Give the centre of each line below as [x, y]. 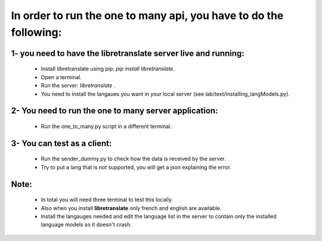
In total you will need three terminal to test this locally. [107, 200]
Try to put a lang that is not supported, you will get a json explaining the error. [136, 167]
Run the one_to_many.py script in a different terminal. [106, 126]
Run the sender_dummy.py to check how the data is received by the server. [133, 159]
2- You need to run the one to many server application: [114, 111]
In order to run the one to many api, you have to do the [147, 15]
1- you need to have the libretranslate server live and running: [128, 53]
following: [36, 32]
